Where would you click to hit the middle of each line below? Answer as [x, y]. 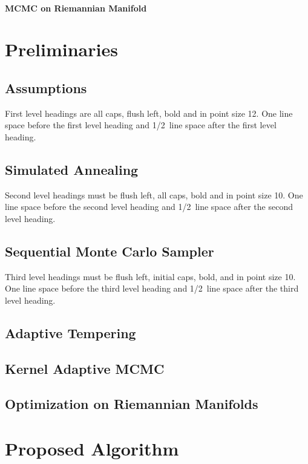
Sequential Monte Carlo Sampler [110, 251]
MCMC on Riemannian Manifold [76, 8]
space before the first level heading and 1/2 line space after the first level [141, 125]
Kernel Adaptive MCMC [85, 368]
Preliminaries [61, 49]
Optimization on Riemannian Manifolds [132, 404]
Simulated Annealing [72, 169]
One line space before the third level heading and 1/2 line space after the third [152, 288]
